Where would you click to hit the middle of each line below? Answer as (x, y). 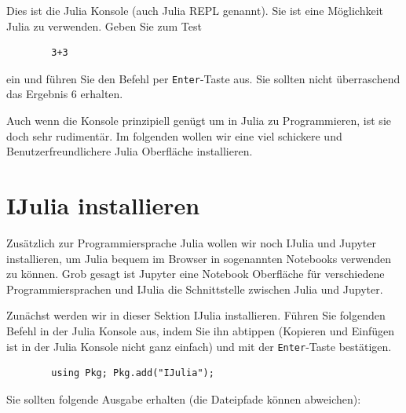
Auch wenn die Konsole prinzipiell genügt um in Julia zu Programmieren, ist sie (199, 121)
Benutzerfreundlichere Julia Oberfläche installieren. (130, 151)
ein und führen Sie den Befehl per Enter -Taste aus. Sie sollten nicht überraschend (203, 78)
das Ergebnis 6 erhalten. (65, 94)
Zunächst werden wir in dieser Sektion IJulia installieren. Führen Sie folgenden (196, 315)
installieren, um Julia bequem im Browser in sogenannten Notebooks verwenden (199, 258)
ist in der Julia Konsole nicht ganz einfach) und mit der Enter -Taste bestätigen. (199, 346)
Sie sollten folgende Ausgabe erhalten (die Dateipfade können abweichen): (184, 398)
